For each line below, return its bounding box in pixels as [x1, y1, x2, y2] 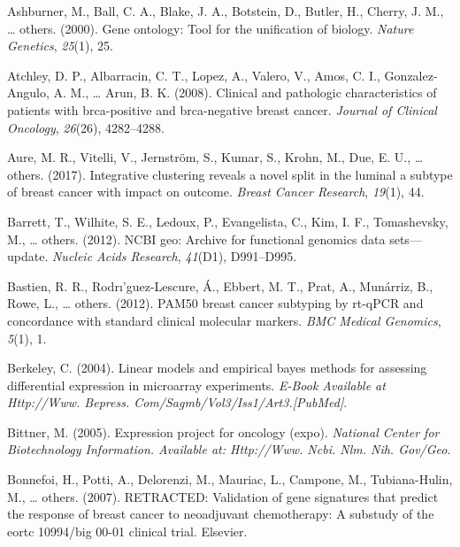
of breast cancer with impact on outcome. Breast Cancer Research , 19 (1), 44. [7, 182, 425, 201]
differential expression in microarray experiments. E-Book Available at [7, 375, 386, 394]
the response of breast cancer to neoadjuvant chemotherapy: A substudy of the [7, 505, 434, 523]
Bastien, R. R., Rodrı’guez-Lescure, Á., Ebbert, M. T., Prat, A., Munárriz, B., [7, 276, 433, 295]
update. [7, 247, 49, 266]
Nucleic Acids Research [51, 247, 178, 266]
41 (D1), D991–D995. [185, 247, 297, 266]
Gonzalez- [384, 65, 438, 84]
